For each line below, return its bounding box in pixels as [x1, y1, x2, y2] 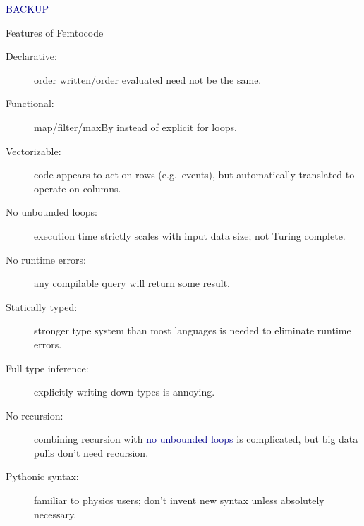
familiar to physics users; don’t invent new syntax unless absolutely [34, 493, 324, 508]
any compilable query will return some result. [34, 276, 230, 290]
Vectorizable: [6, 143, 61, 158]
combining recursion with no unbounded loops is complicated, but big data [34, 432, 358, 446]
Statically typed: [6, 299, 78, 314]
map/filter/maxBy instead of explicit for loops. [34, 119, 237, 134]
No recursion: [6, 408, 63, 422]
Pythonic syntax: [6, 469, 79, 484]
